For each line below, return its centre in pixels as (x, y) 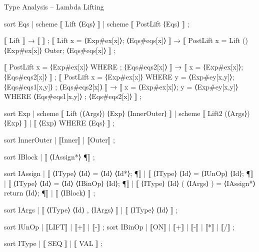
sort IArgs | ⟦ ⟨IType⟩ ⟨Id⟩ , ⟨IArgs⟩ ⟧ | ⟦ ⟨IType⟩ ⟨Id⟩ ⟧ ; (91, 209)
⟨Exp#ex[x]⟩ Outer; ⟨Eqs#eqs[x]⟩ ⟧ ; (60, 50)
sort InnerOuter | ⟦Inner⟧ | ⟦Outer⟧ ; (59, 139)
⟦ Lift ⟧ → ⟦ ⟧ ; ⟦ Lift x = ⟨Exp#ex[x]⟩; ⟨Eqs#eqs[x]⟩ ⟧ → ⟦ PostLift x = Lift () (126, 40)
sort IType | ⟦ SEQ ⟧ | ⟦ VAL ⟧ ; (53, 243)
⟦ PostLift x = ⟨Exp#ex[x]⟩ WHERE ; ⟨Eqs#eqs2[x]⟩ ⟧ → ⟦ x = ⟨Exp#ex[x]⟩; (124, 67)
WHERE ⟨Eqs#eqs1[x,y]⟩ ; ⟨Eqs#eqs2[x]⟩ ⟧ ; (73, 96)
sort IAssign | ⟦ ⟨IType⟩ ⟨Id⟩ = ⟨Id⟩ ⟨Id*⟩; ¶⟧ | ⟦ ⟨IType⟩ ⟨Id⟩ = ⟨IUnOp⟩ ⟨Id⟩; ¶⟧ (129, 173)
